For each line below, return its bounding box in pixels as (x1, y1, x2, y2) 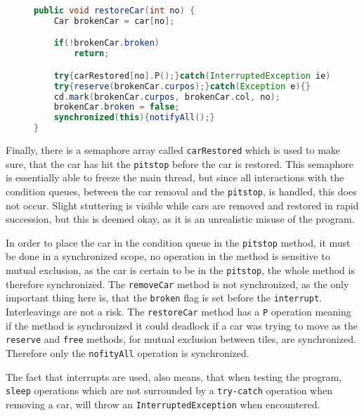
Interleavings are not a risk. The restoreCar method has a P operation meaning (6, 304, 351, 319)
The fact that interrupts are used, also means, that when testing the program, (6, 369, 342, 384)
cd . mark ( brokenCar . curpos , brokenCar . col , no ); (53, 91, 280, 102)
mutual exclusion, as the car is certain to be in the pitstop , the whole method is (6, 263, 355, 278)
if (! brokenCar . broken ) (53, 38, 160, 48)
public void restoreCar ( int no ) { (34, 6, 195, 15)
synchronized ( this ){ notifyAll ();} (53, 112, 215, 123)
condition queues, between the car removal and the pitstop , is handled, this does (6, 183, 357, 198)
